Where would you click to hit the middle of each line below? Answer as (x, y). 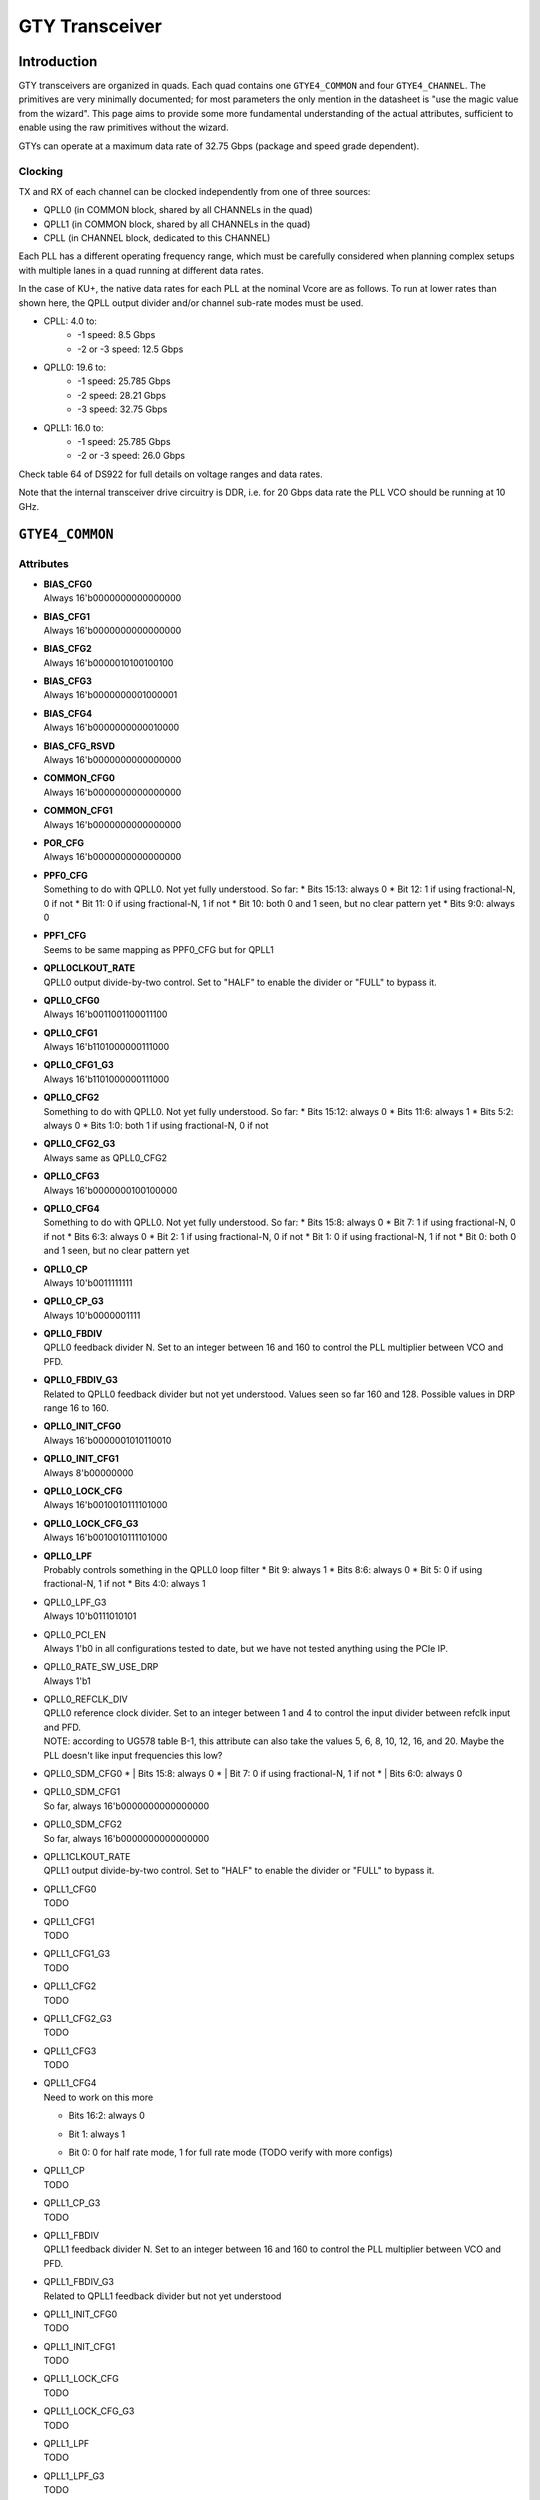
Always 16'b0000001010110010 (107, 1440)
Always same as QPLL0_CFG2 (105, 1157)
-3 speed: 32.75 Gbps (122, 409)
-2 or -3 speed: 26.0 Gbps (131, 456)
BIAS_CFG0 (68, 584)
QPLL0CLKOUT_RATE (89, 968)
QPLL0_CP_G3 (73, 1301)
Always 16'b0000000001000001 (110, 695)
